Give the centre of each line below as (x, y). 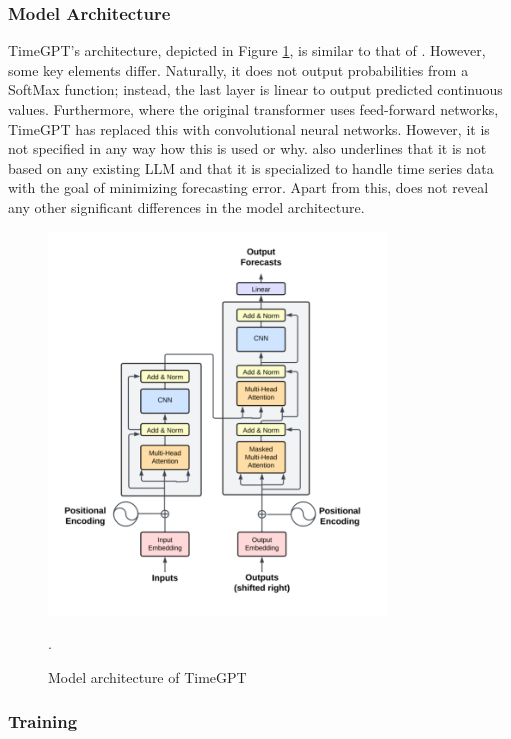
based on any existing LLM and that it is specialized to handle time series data (251, 167)
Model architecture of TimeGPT (147, 676)
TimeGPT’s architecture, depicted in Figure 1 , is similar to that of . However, (247, 50)
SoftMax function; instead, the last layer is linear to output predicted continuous (255, 89)
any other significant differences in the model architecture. (186, 206)
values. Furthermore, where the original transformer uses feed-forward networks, (253, 109)
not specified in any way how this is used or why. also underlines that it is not (247, 148)
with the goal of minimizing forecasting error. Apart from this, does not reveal (248, 187)
